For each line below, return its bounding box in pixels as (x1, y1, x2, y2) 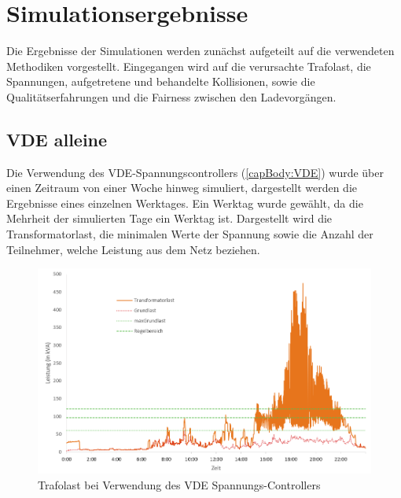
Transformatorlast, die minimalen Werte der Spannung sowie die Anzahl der (6, 226, 373, 242)
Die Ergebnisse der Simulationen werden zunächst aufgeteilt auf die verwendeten (6, 42, 395, 59)
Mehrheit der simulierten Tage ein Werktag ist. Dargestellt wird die (6, 210, 333, 227)
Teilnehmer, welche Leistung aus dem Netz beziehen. (6, 241, 260, 257)
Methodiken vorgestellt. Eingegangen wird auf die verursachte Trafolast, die (6, 57, 371, 74)
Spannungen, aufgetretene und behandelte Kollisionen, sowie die (6, 73, 315, 90)
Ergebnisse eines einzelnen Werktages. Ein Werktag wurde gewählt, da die (6, 194, 363, 211)
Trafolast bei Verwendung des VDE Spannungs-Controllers (38, 476, 321, 492)
